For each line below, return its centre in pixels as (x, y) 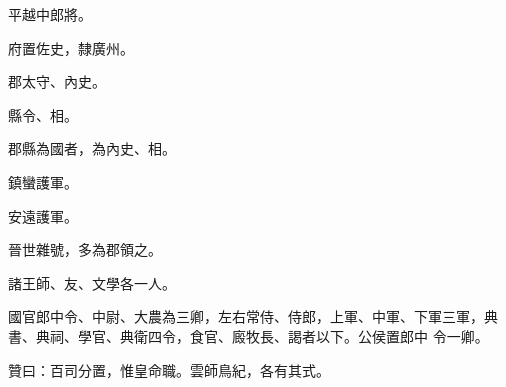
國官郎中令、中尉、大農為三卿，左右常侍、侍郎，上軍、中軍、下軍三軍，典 (253, 316)
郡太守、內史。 (57, 81)
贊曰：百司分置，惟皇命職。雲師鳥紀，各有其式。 (169, 369)
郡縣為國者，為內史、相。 (92, 148)
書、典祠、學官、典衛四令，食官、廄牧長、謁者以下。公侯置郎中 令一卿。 (248, 335)
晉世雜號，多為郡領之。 (85, 249)
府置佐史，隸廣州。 (71, 47)
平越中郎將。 (50, 14)
